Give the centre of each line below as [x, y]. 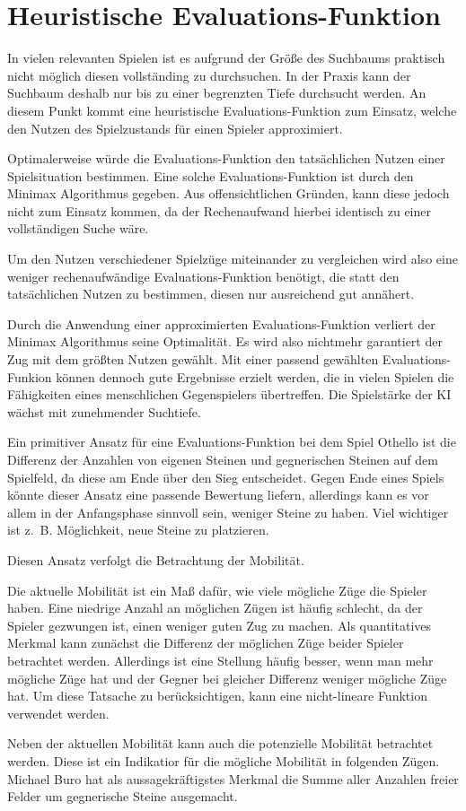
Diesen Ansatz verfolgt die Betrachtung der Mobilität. [156, 559]
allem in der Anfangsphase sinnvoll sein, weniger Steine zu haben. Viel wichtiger [228, 512]
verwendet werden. [58, 713]
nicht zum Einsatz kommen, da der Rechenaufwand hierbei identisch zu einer [219, 210]
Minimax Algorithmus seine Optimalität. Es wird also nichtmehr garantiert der [225, 341]
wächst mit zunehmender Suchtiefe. [104, 411]
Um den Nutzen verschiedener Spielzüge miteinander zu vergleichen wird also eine [233, 259]
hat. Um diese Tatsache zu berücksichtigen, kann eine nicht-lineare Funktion [217, 696]
